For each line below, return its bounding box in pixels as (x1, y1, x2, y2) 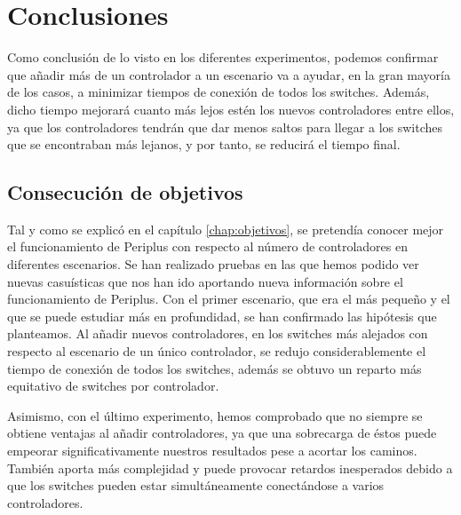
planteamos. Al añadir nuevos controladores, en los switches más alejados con (7, 324, 428, 343)
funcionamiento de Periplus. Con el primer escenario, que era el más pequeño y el (7, 289, 450, 308)
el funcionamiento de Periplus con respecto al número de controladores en (7, 237, 408, 256)
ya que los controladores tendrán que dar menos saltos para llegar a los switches (7, 117, 443, 136)
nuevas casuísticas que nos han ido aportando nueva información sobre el (7, 272, 403, 290)
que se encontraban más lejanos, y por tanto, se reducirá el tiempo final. (7, 135, 401, 154)
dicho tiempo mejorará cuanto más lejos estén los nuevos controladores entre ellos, (7, 99, 455, 118)
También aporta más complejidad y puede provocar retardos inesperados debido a (7, 458, 453, 477)
